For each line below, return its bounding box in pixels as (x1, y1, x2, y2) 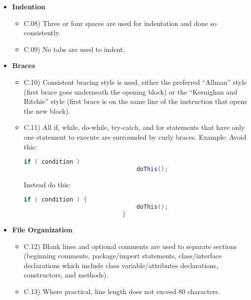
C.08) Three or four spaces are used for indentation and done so (24, 18, 217, 28)
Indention (12, 1, 46, 11)
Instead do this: (24, 179, 71, 189)
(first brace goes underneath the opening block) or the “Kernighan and (24, 86, 237, 97)
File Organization (12, 225, 73, 235)
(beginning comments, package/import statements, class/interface (24, 250, 222, 261)
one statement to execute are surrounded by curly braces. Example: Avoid (24, 131, 247, 142)
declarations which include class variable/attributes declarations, (24, 260, 219, 270)
